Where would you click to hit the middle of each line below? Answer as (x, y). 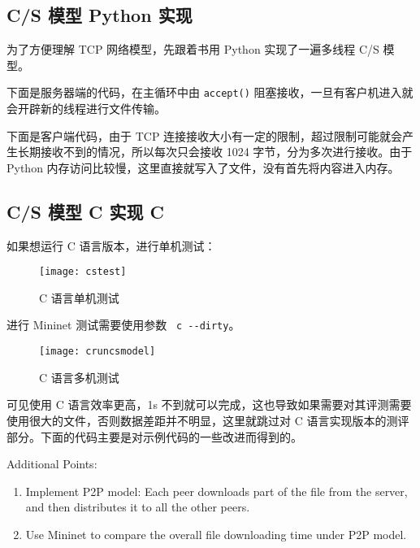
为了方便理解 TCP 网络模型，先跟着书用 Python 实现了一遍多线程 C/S (193, 49)
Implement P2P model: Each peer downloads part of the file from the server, (216, 491)
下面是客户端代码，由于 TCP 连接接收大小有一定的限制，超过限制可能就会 (205, 135)
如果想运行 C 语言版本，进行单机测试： (111, 245)
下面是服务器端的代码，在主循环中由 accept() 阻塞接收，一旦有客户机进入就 (210, 92)
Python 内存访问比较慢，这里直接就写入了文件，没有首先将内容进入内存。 (203, 167)
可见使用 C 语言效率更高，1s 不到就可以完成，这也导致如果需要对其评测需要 (209, 404)
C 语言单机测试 (79, 297)
